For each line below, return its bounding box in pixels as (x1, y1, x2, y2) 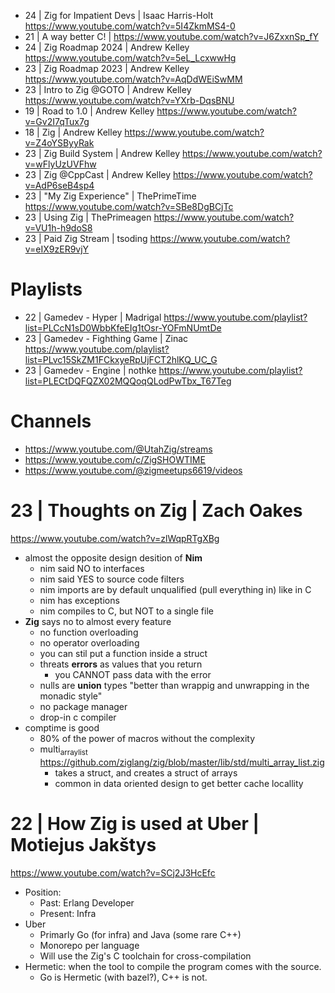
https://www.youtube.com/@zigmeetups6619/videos (24, 464, 243, 476)
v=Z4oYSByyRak (24, 137, 95, 149)
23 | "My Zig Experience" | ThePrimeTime (24, 190, 197, 202)
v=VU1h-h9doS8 (24, 222, 93, 234)
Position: (24, 886, 62, 898)
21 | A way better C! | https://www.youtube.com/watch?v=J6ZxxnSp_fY (24, 31, 320, 42)
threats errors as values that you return (39, 658, 203, 670)
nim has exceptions (39, 594, 120, 606)
